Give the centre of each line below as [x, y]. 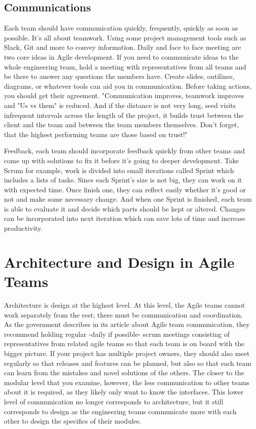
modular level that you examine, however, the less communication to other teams [127, 382]
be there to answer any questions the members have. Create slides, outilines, [119, 76]
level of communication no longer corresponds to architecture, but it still [114, 401]
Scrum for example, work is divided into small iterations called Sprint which [119, 170]
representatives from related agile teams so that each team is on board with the [124, 343]
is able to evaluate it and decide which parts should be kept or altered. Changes [125, 208]
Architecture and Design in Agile [119, 262]
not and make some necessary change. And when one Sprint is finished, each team [128, 199]
